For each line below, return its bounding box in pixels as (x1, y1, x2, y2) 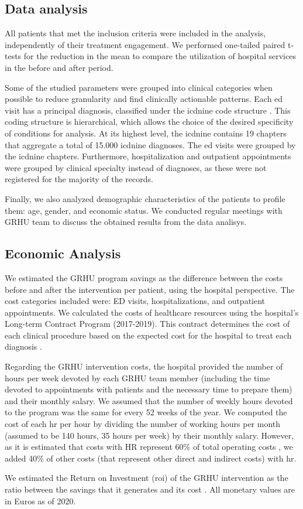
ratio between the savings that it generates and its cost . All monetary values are (5, 483, 295, 495)
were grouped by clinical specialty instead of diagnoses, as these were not (5, 161, 267, 173)
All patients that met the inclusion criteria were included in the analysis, (5, 27, 266, 39)
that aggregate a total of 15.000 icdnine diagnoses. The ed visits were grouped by (5, 138, 296, 151)
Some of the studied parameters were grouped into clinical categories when (5, 81, 273, 93)
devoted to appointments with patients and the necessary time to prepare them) (5, 383, 292, 395)
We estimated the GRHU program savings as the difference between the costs (5, 271, 283, 283)
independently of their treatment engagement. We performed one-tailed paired (5, 38, 285, 50)
